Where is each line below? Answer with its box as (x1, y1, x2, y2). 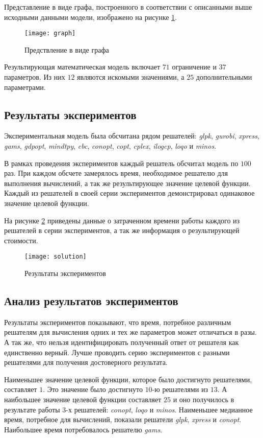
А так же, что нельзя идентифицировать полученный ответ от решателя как (4, 337, 239, 347)
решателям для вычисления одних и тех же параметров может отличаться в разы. (4, 327, 257, 337)
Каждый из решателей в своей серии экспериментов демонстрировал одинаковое (4, 188, 255, 198)
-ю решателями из (152, 384, 208, 395)
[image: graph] (24, 30, 76, 37)
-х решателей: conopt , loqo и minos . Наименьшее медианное (66, 404, 253, 414)
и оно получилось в (173, 394, 234, 404)
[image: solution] (24, 253, 87, 261)
